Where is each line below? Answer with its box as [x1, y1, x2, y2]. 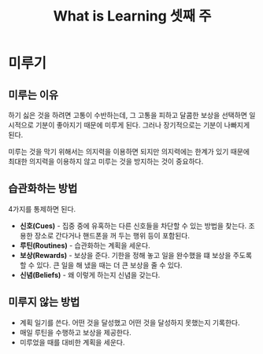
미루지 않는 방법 [8, 296, 80, 309]
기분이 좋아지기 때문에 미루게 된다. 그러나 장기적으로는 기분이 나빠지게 [35, 120, 250, 130]
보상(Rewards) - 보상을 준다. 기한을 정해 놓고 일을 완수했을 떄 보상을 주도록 [19, 250, 253, 260]
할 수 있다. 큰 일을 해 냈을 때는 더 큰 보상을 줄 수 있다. [19, 260, 183, 270]
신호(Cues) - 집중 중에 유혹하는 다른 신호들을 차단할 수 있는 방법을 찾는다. [19, 221, 247, 230]
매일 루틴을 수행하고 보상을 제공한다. [19, 327, 131, 337]
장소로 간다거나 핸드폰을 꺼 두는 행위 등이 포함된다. [34, 230, 191, 240]
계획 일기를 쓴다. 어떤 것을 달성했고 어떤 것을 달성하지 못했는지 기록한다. [19, 318, 240, 327]
